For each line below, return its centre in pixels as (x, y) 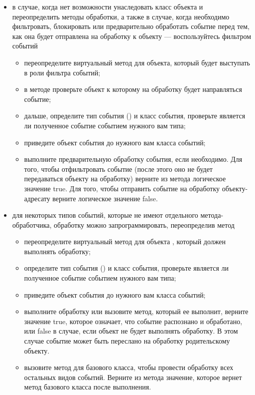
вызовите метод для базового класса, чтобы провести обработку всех (129, 367)
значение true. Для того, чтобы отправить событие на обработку (122, 188)
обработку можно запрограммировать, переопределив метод (144, 224)
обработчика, (32, 224)
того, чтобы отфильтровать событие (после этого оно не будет (118, 169)
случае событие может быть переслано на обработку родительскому (127, 341)
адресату (37, 198)
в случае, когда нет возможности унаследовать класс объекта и (108, 6)
